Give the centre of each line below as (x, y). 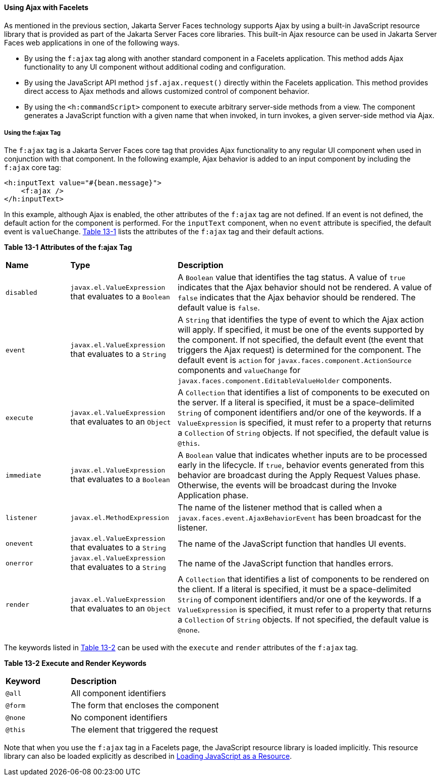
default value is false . (219, 308)
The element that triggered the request (145, 730)
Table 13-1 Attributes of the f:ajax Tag (68, 247)
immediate (23, 475)
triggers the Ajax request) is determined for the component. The (299, 350)
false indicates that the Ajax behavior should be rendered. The (297, 298)
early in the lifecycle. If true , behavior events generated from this (301, 465)
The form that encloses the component (145, 706)
